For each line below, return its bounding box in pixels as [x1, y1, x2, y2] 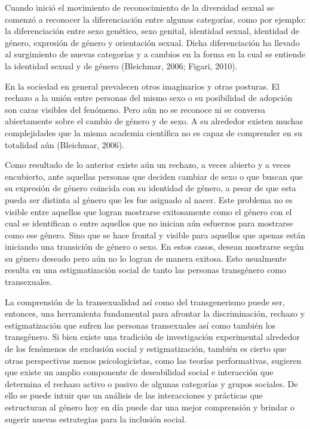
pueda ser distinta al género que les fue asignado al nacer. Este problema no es [5, 193, 293, 206]
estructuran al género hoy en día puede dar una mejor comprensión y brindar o [5, 401, 295, 413]
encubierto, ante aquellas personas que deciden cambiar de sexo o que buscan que [5, 170, 303, 182]
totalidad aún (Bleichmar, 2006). [5, 138, 125, 151]
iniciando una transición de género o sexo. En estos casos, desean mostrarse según [5, 240, 304, 253]
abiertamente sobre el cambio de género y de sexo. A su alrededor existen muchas [5, 115, 303, 127]
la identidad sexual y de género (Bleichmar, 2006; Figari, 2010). [5, 59, 238, 72]
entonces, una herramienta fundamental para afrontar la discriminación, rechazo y [5, 307, 305, 320]
